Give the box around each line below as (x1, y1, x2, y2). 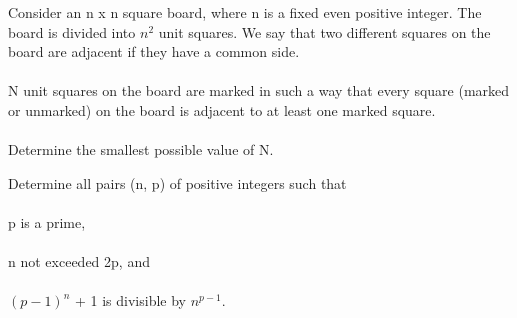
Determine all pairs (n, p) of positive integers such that (8, 172, 347, 193)
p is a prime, (8, 211, 86, 232)
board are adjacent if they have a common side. (8, 41, 300, 62)
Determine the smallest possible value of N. (8, 139, 274, 160)
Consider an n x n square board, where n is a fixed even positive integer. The (8, 2, 482, 22)
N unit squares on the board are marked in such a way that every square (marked (8, 80, 510, 101)
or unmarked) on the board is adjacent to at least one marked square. (8, 99, 436, 120)
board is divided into (8, 21, 136, 42)
